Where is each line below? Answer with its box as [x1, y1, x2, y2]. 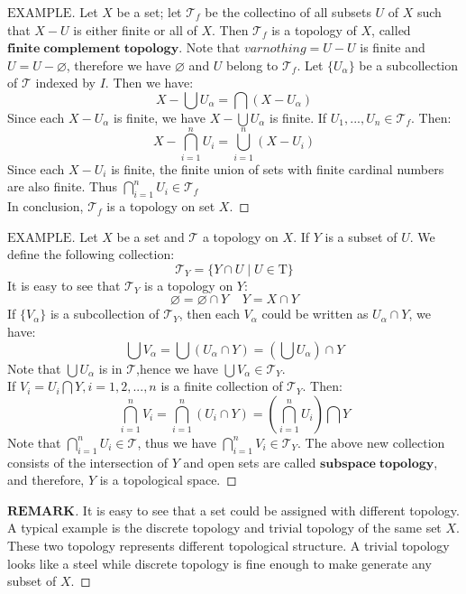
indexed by [35, 73, 96, 92]
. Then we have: [105, 73, 194, 92]
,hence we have [136, 358, 219, 377]
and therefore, [7, 470, 85, 489]
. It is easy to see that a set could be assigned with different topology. [74, 500, 460, 519]
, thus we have [137, 432, 216, 451]
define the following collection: [7, 245, 175, 264]
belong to [226, 55, 279, 74]
